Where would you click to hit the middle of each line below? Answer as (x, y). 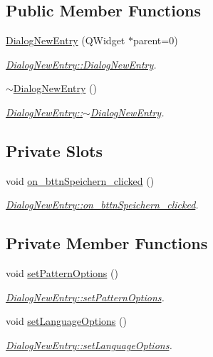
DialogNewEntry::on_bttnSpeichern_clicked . (102, 205)
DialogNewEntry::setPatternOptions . (85, 297)
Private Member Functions (107, 243)
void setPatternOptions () (62, 273)
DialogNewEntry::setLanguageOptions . (89, 345)
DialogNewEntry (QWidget (66, 40)
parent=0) (155, 40)
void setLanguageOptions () (66, 321)
